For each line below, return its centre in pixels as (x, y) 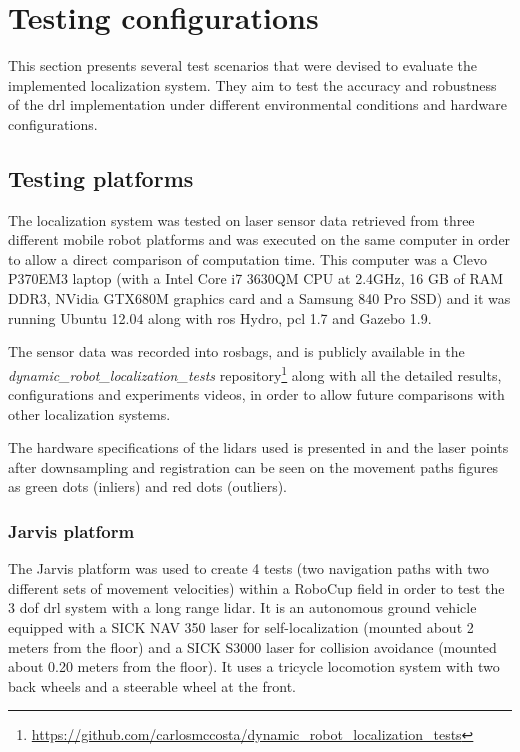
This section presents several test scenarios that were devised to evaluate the (242, 65)
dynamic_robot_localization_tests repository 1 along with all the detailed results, (255, 373)
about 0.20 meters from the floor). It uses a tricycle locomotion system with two (254, 666)
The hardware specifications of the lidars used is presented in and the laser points (258, 447)
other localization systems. (89, 413)
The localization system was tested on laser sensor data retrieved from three (241, 219)
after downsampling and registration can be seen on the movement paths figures (253, 466)
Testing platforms (101, 177)
